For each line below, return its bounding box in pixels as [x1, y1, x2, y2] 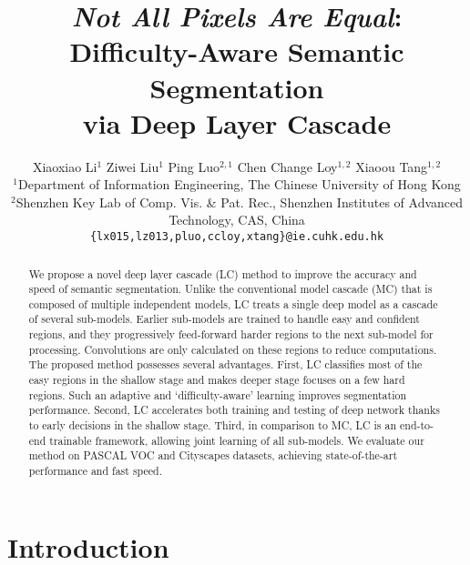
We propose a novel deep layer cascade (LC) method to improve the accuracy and [28, 266, 417, 281]
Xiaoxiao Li [32, 156, 97, 176]
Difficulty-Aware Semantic [69, 33, 404, 70]
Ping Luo [168, 156, 220, 176]
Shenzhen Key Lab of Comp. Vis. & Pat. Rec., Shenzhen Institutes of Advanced [15, 192, 464, 211]
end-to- [400, 418, 434, 433]
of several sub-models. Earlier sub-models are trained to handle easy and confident [28, 311, 420, 327]
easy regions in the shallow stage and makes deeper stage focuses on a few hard [28, 372, 405, 388]
